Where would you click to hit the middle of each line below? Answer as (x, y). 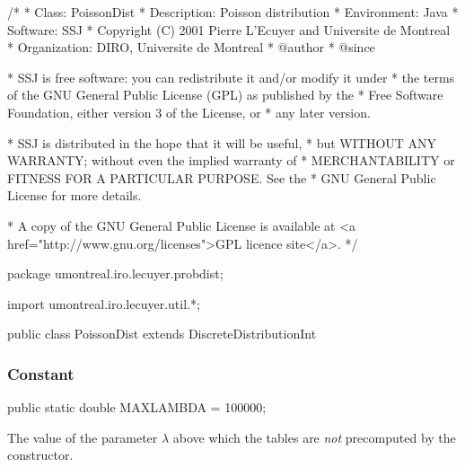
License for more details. (75, 195)
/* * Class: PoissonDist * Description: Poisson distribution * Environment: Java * (233, 12)
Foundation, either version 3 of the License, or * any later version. (189, 112)
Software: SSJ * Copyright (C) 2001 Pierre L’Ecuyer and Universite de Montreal (229, 29)
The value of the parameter (83, 437)
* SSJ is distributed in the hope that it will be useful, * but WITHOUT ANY (222, 142)
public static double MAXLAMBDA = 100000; (137, 407)
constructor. (40, 455)
